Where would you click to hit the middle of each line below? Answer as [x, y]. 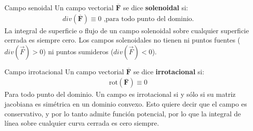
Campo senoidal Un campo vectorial [59, 7]
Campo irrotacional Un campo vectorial [64, 71]
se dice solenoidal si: [155, 7]
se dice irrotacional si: [169, 71]
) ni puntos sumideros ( [78, 51]
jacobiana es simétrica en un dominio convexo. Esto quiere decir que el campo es [126, 104]
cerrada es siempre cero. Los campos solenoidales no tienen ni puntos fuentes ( [123, 40]
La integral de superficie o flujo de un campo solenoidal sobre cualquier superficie [127, 30]
